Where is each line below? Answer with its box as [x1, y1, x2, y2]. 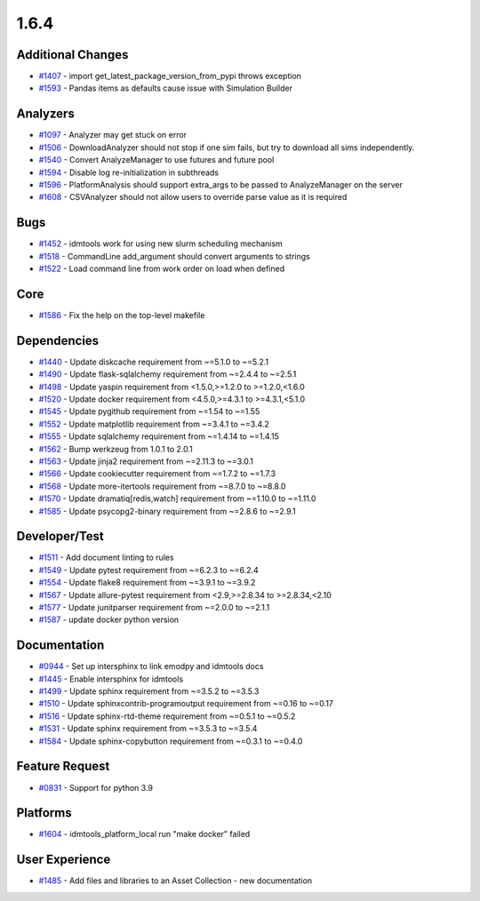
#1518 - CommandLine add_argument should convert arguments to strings [38, 251, 310, 261]
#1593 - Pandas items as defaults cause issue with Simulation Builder [38, 83, 293, 93]
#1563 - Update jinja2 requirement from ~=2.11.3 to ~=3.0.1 [38, 456, 253, 466]
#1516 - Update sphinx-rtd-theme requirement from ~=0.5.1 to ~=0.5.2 [38, 711, 296, 722]
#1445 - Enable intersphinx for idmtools [38, 674, 184, 684]
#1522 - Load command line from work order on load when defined [38, 263, 285, 274]
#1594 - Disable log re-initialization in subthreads [38, 167, 220, 178]
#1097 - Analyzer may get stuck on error [38, 130, 187, 140]
